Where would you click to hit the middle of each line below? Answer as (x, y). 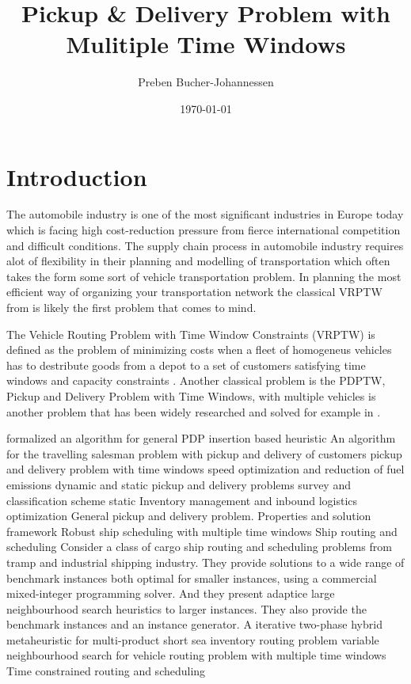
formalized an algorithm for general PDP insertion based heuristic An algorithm (201, 438)
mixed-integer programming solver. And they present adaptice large (171, 593)
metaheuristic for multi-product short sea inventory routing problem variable (193, 639)
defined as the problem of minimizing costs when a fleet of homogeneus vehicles (199, 350)
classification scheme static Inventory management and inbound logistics (182, 500)
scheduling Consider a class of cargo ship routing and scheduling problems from (199, 547)
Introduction (77, 176)
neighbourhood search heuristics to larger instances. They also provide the (186, 608)
